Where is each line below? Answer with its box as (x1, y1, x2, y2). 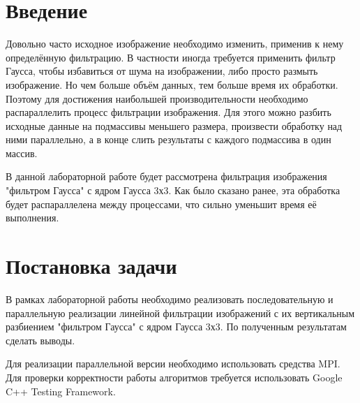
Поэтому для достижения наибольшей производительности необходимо (6, 91, 308, 105)
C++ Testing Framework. (6, 383, 116, 398)
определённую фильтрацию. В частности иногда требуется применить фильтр (6, 50, 336, 64)
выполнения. (6, 210, 59, 225)
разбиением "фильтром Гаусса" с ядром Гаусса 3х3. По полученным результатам (6, 319, 347, 334)
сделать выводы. (6, 332, 75, 347)
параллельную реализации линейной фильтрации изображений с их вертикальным (6, 305, 355, 320)
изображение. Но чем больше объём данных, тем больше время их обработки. (6, 77, 338, 91)
